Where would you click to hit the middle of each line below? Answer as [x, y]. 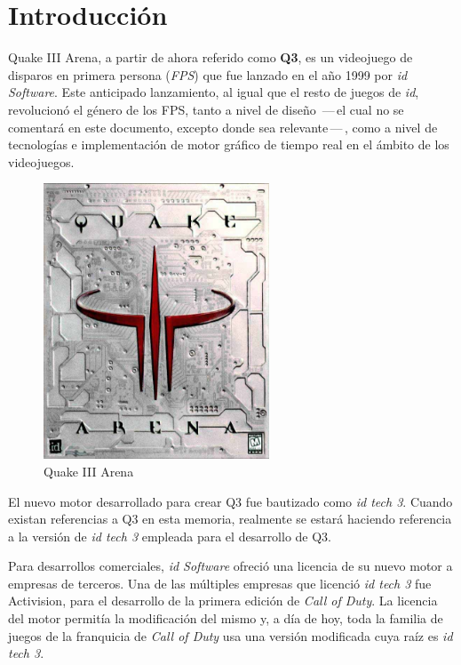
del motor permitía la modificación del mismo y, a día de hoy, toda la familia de [226, 618]
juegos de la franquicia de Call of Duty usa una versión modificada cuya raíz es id [230, 635]
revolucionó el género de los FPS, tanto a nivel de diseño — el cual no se [206, 109]
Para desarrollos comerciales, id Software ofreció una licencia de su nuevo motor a [230, 566]
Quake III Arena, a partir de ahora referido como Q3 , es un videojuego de [211, 57]
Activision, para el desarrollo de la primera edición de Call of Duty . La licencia [223, 601]
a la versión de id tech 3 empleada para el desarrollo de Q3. [170, 536]
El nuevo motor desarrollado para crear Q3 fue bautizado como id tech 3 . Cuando [230, 501]
